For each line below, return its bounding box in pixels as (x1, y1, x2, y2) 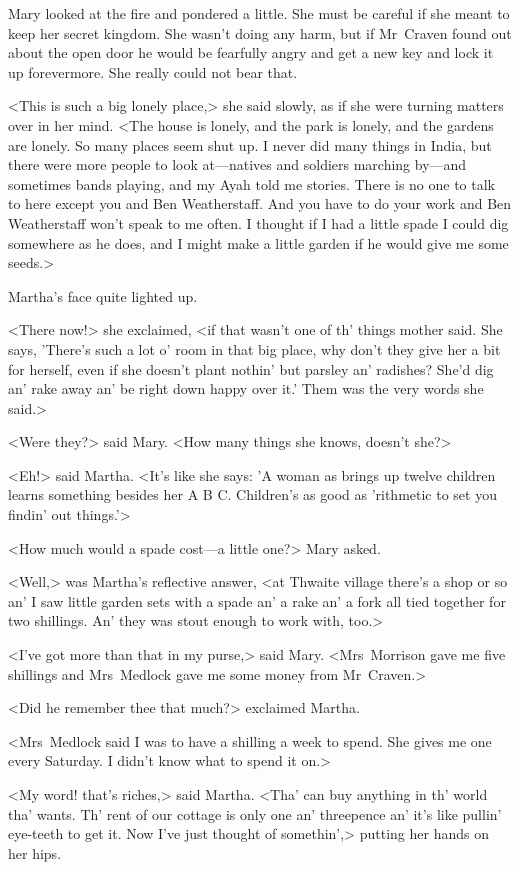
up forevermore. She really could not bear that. (8, 61, 298, 82)
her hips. (8, 842, 62, 863)
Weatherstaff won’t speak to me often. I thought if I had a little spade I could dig (8, 212, 509, 233)
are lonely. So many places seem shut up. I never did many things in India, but (8, 134, 492, 155)
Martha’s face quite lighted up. (8, 285, 198, 306)
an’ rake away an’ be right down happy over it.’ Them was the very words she (8, 378, 484, 399)
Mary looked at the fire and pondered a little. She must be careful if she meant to (8, 3, 510, 23)
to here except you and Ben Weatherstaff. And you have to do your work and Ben (8, 193, 512, 214)
